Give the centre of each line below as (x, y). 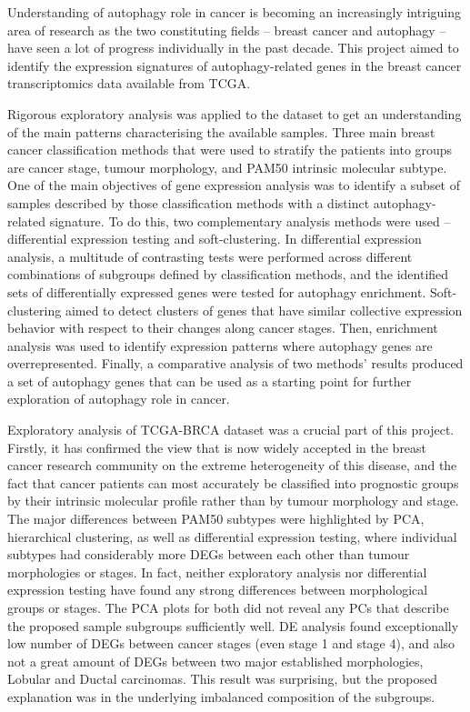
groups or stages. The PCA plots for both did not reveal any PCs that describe (228, 607)
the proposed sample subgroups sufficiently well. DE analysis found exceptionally (233, 625)
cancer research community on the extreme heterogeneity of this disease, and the (232, 465)
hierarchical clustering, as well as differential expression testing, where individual (232, 536)
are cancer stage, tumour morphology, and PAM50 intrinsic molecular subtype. (227, 167)
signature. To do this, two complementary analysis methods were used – (250, 221)
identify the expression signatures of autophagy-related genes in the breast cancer (235, 65)
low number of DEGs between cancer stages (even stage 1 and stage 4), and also (231, 643)
